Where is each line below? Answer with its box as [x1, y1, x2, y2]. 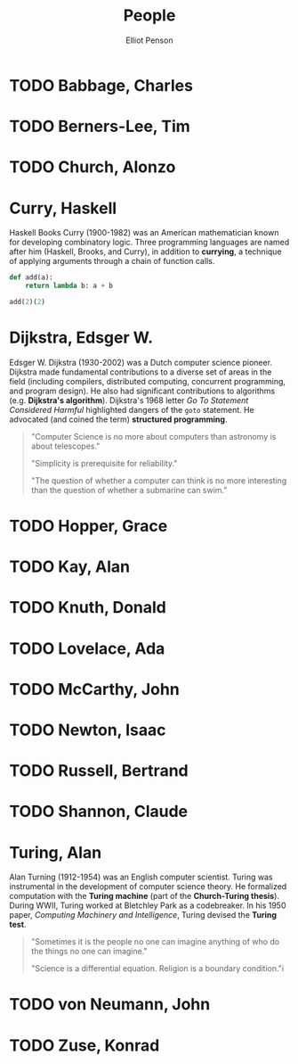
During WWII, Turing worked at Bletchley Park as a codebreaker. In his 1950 [9, 900, 286, 911]
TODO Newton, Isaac [9, 720, 166, 740]
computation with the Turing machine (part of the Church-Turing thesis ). [9, 891, 280, 902]
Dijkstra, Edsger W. [9, 327, 154, 348]
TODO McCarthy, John [9, 679, 180, 699]
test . [9, 920, 27, 930]
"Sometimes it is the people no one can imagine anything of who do [30, 936, 280, 947]
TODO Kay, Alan [9, 557, 131, 577]
